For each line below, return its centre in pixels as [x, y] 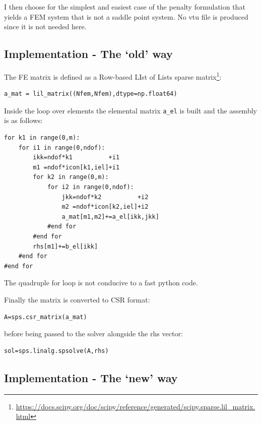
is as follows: [23, 120]
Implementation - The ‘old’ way [88, 54]
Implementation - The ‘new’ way [91, 377]
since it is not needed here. [45, 26]
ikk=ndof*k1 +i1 [76, 158]
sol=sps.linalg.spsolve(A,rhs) [56, 351]
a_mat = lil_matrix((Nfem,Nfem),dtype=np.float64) [91, 94]
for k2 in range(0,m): [71, 177]
